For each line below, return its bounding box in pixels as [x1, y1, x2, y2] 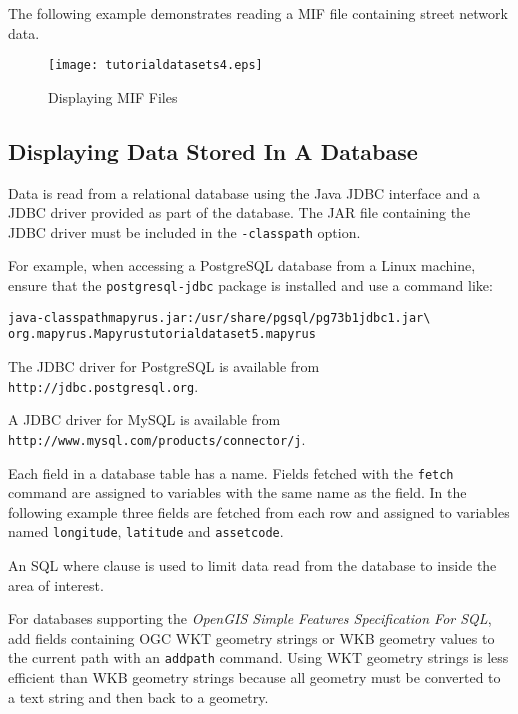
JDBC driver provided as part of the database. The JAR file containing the [8, 202, 471, 223]
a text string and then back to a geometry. [8, 686, 269, 707]
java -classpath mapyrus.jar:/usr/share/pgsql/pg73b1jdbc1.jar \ [8, 310, 431, 325]
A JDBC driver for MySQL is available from [8, 409, 281, 430]
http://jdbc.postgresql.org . [8, 375, 199, 396]
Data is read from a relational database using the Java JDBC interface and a [8, 182, 480, 203]
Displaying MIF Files [48, 86, 178, 107]
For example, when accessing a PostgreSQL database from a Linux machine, [8, 255, 476, 276]
